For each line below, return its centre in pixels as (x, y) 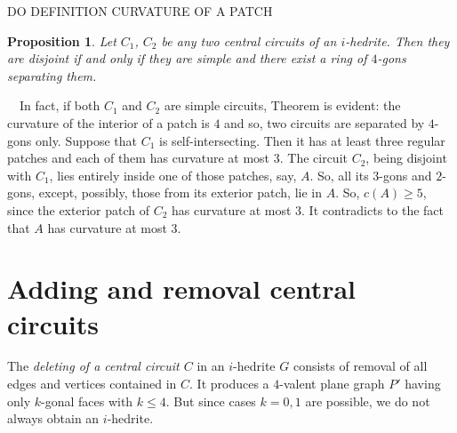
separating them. (52, 75)
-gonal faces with (87, 401)
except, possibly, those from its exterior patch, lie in (180, 192)
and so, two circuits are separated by (325, 122)
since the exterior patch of (78, 209)
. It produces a (229, 384)
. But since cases (211, 401)
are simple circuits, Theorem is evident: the (282, 105)
